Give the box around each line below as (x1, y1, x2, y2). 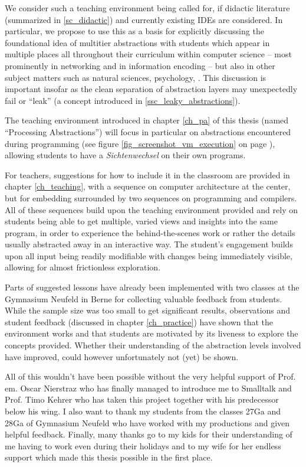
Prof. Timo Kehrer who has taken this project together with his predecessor (5, 393, 279, 406)
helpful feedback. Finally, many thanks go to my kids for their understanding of (5, 428, 292, 440)
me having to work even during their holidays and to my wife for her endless (5, 439, 281, 452)
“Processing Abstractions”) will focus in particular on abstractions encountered (5, 125, 291, 138)
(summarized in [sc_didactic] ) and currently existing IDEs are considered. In (5, 13, 283, 25)
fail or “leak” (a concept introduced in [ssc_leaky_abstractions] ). (5, 94, 241, 106)
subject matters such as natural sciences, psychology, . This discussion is (5, 71, 266, 83)
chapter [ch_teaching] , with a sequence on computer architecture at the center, (5, 180, 291, 192)
